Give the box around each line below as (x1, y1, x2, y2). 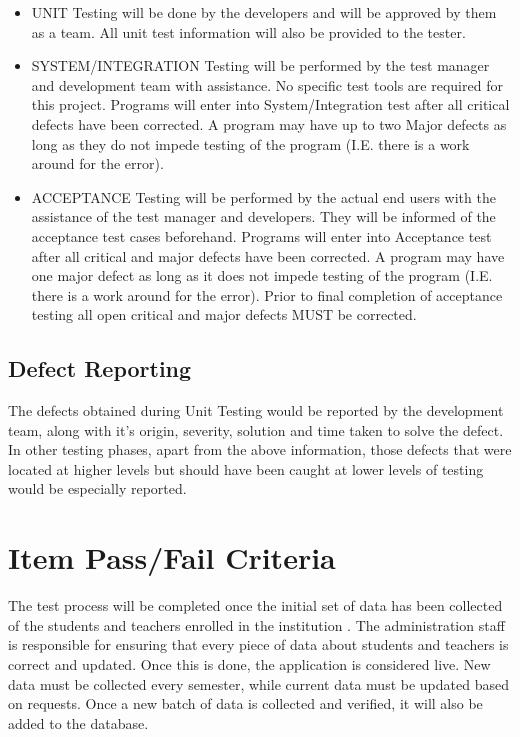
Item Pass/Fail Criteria (8, 537, 336, 578)
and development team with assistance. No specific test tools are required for (31, 74, 503, 95)
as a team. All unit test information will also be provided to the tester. (31, 21, 466, 42)
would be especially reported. (8, 478, 187, 499)
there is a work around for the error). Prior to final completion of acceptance (31, 284, 503, 305)
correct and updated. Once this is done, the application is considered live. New (8, 653, 491, 674)
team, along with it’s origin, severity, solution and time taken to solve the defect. (8, 419, 504, 440)
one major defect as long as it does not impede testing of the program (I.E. (31, 265, 493, 286)
